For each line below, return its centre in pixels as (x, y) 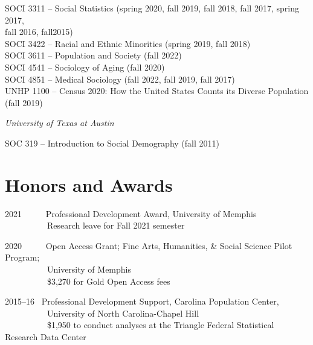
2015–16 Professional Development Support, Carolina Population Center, (142, 301)
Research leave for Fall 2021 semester (116, 225)
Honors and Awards (89, 184)
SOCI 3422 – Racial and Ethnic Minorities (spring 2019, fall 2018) (128, 43)
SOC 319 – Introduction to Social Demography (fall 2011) (112, 143)
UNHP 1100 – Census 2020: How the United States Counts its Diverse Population (157, 91)
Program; (22, 257)
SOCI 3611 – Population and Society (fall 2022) (93, 55)
